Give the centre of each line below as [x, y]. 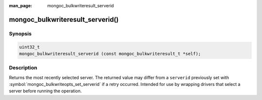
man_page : [21, 6]
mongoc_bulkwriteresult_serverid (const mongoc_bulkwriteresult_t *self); [110, 54]
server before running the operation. [45, 91]
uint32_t [30, 47]
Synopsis [20, 33]
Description [23, 68]
